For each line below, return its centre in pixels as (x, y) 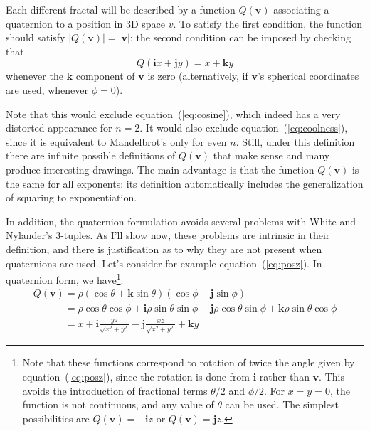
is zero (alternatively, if (198, 76)
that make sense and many (271, 155)
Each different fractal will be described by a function (121, 9)
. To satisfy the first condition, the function (268, 23)
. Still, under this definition (295, 141)
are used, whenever (47, 89)
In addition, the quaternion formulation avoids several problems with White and (181, 221)
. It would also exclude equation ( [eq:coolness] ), (244, 128)
